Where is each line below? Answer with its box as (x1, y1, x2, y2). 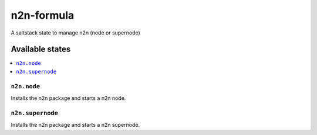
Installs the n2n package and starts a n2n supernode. (11, 122, 140, 129)
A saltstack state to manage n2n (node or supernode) (11, 29, 140, 36)
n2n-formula (11, 9, 75, 22)
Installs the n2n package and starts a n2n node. (11, 94, 126, 102)
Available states (11, 44, 71, 54)
